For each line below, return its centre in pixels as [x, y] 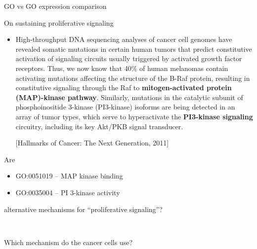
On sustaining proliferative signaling [59, 22]
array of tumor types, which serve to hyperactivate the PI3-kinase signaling [134, 116]
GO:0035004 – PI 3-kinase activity [68, 192]
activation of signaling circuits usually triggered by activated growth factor [129, 58]
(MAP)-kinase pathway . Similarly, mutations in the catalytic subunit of [129, 97]
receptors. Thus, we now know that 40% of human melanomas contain [122, 68]
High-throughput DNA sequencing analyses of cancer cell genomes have [124, 39]
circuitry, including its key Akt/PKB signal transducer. [99, 126]
